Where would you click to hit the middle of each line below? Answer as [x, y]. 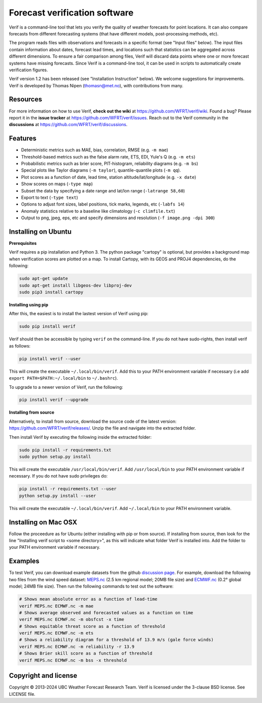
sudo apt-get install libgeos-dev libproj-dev [75, 285]
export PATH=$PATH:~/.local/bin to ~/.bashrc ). [64, 378]
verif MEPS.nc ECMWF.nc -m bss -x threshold [73, 660]
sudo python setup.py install [55, 457]
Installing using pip [29, 305]
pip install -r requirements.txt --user [68, 489]
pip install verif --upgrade [54, 400]
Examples [24, 561]
